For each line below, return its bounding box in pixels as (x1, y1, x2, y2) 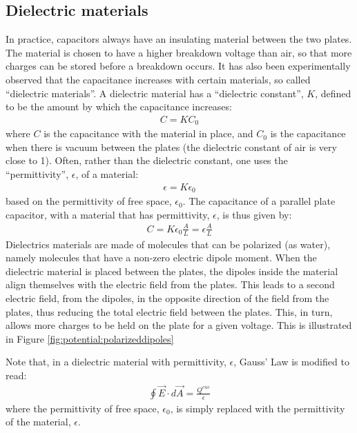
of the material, (6, 414, 71, 429)
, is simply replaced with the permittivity (170, 401, 345, 415)
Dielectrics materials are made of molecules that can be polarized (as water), (6, 236, 331, 251)
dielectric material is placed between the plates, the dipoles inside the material (6, 263, 338, 278)
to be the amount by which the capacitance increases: (6, 99, 232, 114)
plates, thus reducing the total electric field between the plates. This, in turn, (6, 304, 333, 319)
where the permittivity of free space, (6, 401, 160, 415)
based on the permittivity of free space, (6, 194, 172, 208)
